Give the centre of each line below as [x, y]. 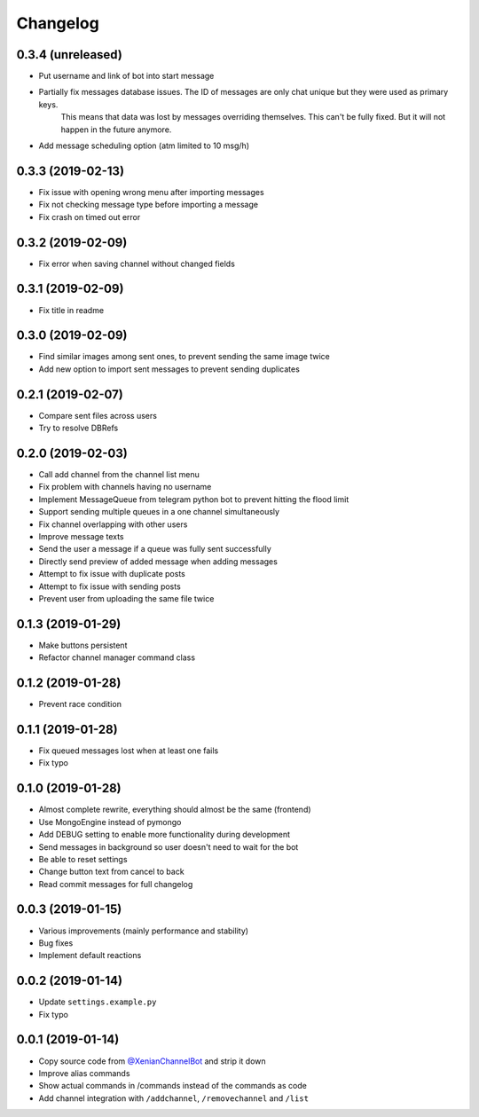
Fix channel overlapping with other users [113, 524]
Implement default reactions [90, 956]
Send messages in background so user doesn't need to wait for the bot [169, 846]
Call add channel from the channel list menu [119, 475]
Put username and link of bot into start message [126, 76]
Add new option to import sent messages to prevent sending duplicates [169, 369]
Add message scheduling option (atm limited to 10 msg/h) [144, 146]
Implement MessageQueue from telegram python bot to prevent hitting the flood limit [194, 499]
